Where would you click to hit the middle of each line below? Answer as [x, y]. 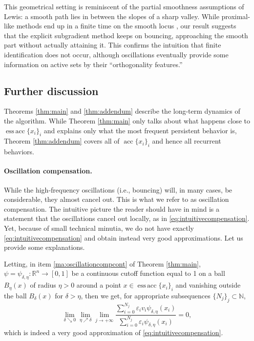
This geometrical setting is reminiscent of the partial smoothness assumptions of [124, 6]
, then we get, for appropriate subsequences [146, 295]
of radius [43, 285]
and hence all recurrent [187, 141]
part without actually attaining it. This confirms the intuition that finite [113, 45]
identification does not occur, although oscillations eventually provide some [116, 54]
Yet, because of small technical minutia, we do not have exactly [99, 228]
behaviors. [19, 152]
